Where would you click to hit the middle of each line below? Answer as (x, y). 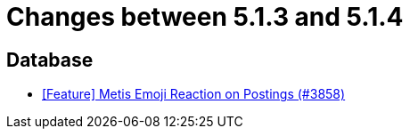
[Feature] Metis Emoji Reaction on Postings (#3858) (194, 94)
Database (50, 60)
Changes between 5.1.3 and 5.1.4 (205, 17)
